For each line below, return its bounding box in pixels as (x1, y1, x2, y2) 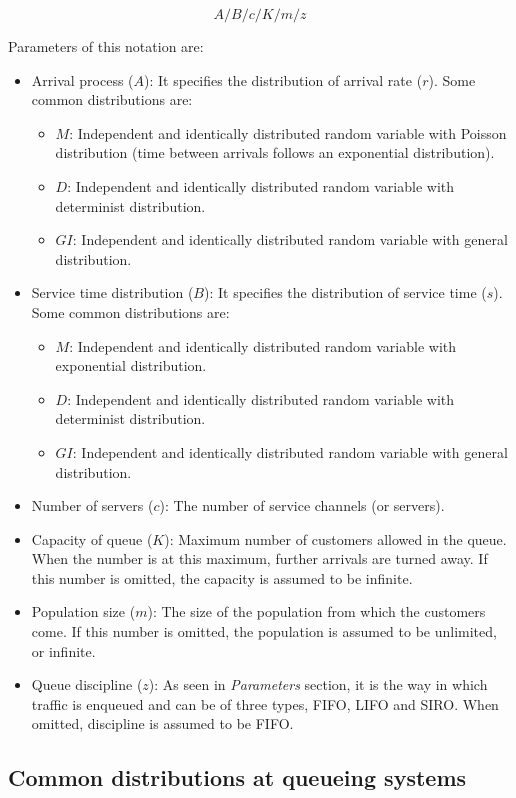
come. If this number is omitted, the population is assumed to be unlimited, (31, 621, 497, 642)
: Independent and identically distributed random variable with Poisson (69, 122, 507, 143)
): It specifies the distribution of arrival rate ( (144, 69, 423, 90)
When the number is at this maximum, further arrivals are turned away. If (31, 548, 488, 569)
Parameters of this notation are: (8, 36, 204, 56)
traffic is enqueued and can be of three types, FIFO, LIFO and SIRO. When (31, 693, 499, 714)
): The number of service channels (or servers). (159, 495, 445, 516)
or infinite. (31, 640, 96, 661)
